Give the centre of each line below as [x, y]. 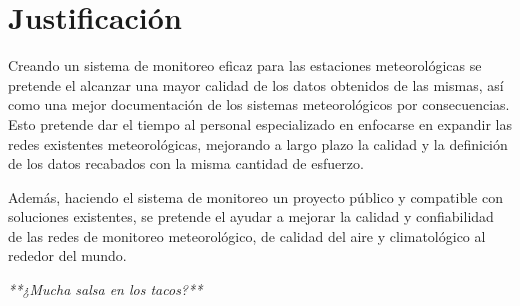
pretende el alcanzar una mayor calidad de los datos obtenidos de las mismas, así [256, 84]
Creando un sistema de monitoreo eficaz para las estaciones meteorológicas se [245, 65]
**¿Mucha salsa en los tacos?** [105, 289]
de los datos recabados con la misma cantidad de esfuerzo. [186, 163]
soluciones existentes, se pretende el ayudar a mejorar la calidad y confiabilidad [251, 216]
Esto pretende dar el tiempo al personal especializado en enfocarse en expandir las [260, 123]
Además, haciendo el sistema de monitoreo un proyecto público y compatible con [255, 196]
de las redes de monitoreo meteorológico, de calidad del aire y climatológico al [247, 235]
